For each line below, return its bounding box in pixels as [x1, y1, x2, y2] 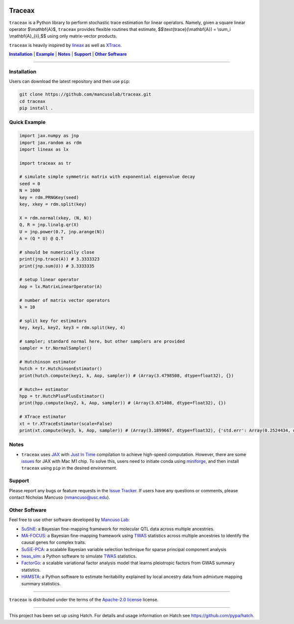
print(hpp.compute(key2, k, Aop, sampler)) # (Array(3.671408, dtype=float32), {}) [19, 400, 226, 406]
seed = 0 [19, 181, 41, 186]
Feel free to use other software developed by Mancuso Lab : [9, 517, 130, 523]
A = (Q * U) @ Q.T [19, 236, 64, 241]
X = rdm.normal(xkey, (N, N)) [19, 215, 92, 220]
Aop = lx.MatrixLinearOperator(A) [19, 284, 102, 289]
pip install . [19, 105, 53, 111]
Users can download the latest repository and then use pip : [9, 78, 130, 84]
